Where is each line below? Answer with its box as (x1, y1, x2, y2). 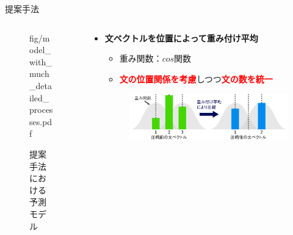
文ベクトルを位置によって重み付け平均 (104, 31, 258, 44)
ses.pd (29, 115, 52, 128)
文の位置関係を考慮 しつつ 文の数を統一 (119, 72, 273, 85)
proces (29, 103, 53, 116)
